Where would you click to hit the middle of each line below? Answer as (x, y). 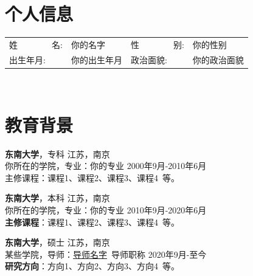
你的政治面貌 (218, 59)
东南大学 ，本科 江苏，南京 (57, 198)
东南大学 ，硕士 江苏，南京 (57, 242)
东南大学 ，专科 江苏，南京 (57, 154)
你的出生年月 (96, 59)
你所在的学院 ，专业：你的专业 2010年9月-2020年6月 (106, 209)
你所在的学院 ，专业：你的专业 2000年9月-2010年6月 (106, 166)
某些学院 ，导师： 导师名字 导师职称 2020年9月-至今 (106, 254)
